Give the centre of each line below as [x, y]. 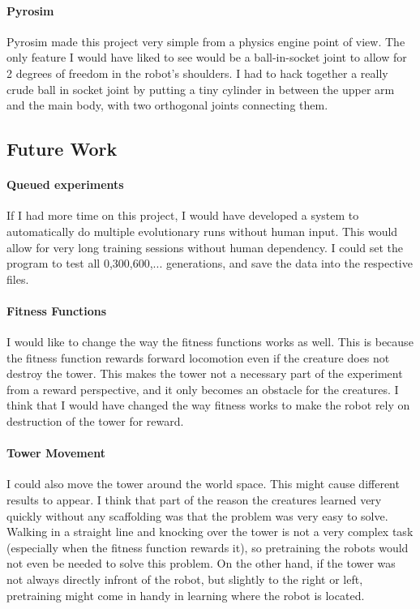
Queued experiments [65, 184]
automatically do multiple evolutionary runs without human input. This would [202, 231]
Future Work [62, 149]
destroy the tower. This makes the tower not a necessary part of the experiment [205, 373]
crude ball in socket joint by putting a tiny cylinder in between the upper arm [201, 89]
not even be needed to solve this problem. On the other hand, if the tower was [201, 563]
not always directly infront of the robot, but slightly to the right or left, [185, 579]
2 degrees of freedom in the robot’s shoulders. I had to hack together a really [197, 73]
